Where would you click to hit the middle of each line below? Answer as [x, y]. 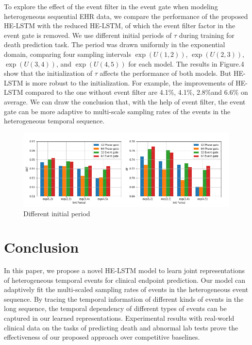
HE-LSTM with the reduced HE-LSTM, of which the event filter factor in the [120, 26]
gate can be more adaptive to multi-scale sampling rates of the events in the [117, 111]
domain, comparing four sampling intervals [68, 54]
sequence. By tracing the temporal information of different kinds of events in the [124, 299]
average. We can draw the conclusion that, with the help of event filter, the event [125, 101]
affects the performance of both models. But [166, 73]
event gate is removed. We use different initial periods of [88, 35]
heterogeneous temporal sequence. [54, 121]
